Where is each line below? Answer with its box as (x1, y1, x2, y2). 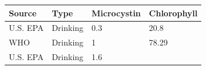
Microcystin (92, 6, 141, 19)
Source (9, 6, 37, 19)
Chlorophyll (148, 6, 198, 19)
